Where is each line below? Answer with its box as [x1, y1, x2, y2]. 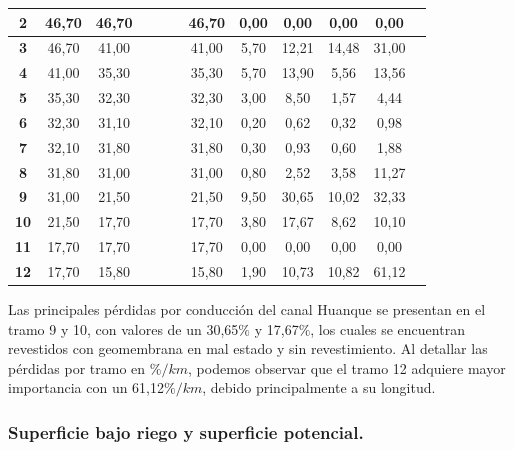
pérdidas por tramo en [8, 357, 146, 378]
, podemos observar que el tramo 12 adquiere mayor [188, 357, 506, 378]
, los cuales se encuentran [310, 318, 465, 339]
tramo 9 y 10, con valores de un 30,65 [8, 318, 239, 339]
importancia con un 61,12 [8, 377, 165, 398]
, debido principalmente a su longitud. [202, 377, 436, 398]
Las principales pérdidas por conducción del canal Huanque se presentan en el [8, 299, 486, 320]
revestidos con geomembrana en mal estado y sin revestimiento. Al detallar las [8, 338, 488, 359]
